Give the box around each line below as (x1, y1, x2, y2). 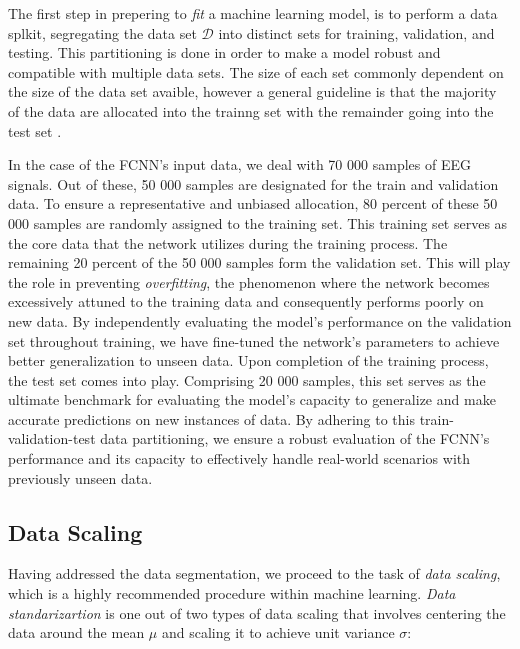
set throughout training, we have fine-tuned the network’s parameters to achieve (8, 330, 500, 351)
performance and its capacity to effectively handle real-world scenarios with (8, 448, 471, 469)
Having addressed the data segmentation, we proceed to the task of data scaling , (8, 563, 501, 584)
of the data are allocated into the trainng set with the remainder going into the (8, 100, 494, 121)
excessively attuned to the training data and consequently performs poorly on (8, 291, 484, 312)
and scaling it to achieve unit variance (161, 622, 395, 643)
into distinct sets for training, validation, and (218, 22, 495, 43)
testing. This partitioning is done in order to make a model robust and (8, 42, 441, 63)
